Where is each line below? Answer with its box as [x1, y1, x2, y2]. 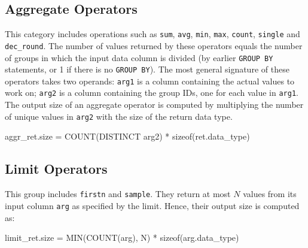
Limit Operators [5, 159, 108, 178]
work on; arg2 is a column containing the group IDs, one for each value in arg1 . [5, 86, 298, 99]
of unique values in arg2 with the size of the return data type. [5, 110, 233, 122]
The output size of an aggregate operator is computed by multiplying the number [5, 98, 304, 111]
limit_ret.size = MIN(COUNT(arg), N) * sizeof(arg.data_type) [5, 231, 239, 244]
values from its [243, 187, 297, 200]
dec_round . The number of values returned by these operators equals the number [5, 39, 303, 52]
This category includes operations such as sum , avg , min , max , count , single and [5, 28, 300, 40]
